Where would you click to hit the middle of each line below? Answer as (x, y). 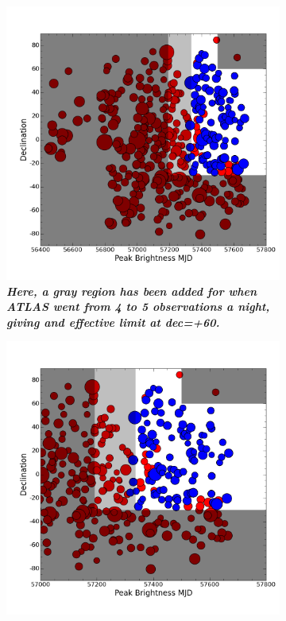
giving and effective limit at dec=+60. (113, 322)
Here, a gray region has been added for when (132, 291)
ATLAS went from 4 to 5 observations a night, (138, 307)
